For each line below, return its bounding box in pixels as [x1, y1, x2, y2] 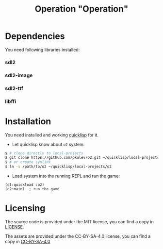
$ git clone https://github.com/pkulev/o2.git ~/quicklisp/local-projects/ [5, 155, 162, 160]
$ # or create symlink [5, 160, 51, 165]
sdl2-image [5, 72, 33, 79]
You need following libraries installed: [5, 47, 80, 52]
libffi [5, 98, 16, 105]
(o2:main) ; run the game [5, 187, 60, 192]
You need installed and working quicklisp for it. [5, 132, 98, 138]
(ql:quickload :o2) [5, 183, 45, 187]
